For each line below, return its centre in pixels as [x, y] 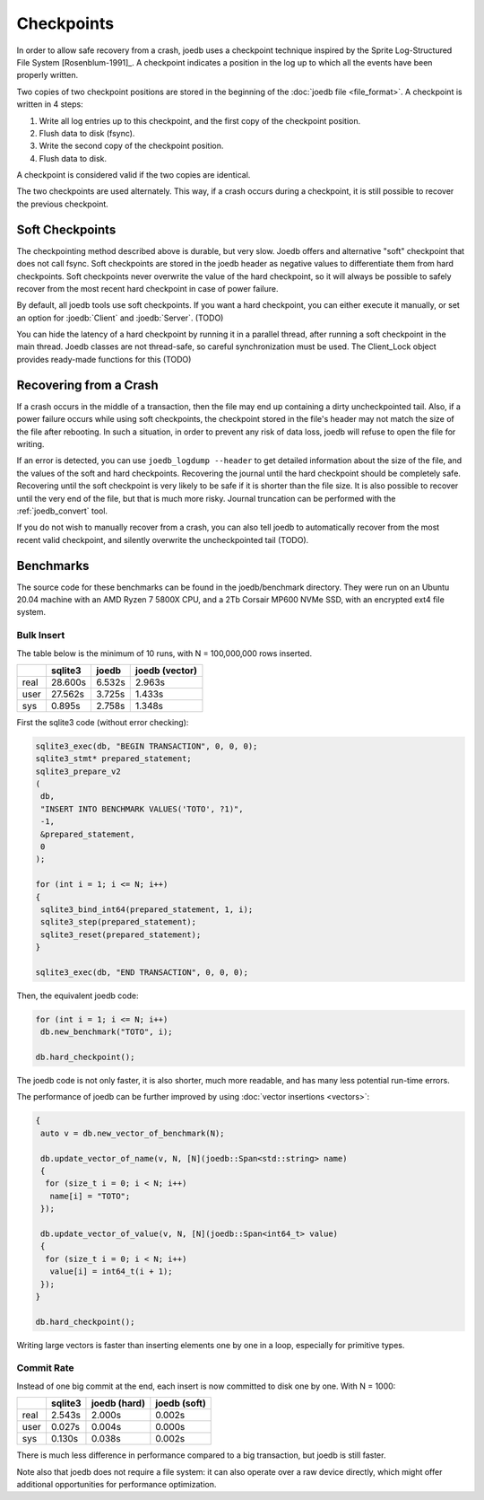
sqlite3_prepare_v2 [78, 771]
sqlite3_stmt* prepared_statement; [113, 759]
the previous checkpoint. [63, 204]
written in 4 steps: [50, 104]
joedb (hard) [118, 1403]
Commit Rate [46, 1368]
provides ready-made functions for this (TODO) [104, 359]
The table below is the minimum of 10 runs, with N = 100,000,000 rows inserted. [164, 653]
